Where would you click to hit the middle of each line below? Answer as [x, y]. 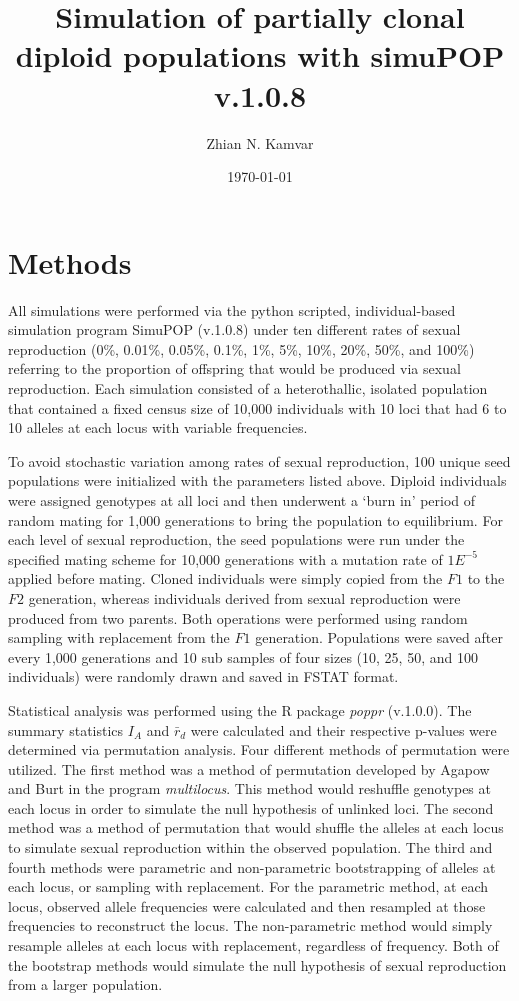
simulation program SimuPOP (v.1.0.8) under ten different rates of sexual [234, 329]
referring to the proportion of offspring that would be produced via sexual [234, 368]
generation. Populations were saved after [379, 637]
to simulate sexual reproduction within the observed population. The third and [250, 847]
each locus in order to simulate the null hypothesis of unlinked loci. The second [251, 807]
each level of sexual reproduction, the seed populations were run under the [236, 539]
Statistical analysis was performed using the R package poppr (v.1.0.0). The [240, 709]
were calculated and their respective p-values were [343, 729]
